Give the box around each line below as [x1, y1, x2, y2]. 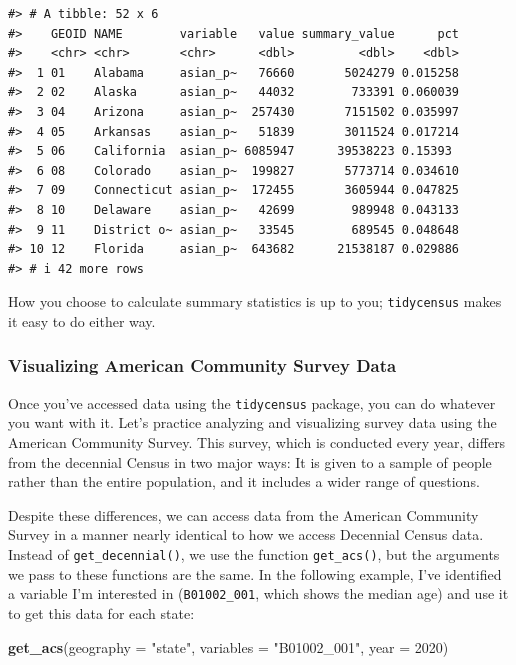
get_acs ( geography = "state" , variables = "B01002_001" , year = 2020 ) [8, 636, 449, 657]
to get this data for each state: [8, 602, 195, 623]
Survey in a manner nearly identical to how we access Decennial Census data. [8, 524, 484, 545]
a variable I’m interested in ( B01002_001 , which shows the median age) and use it [8, 583, 509, 604]
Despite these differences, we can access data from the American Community [8, 504, 479, 525]
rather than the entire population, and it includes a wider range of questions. [8, 471, 480, 492]
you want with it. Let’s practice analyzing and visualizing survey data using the [8, 412, 497, 433]
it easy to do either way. [8, 310, 156, 331]
